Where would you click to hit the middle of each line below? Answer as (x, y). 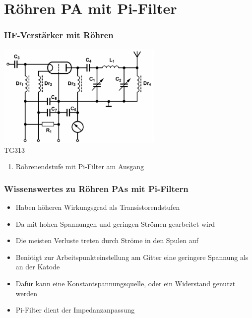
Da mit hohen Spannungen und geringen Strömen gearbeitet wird (115, 223)
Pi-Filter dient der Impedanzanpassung (75, 310)
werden (27, 293)
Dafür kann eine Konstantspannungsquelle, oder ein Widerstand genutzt (126, 283)
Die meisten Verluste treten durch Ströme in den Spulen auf (107, 240)
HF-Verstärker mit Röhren (59, 35)
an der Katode (38, 267)
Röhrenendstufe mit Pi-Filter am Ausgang (80, 166)
